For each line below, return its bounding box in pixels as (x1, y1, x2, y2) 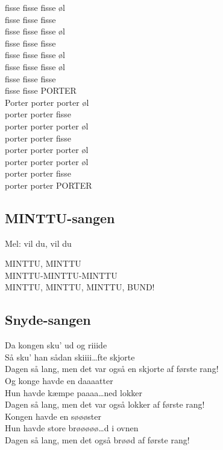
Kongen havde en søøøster (5, 409, 102, 422)
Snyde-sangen (5, 310, 91, 329)
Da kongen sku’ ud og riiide (5, 339, 107, 351)
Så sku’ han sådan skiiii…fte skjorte (5, 350, 135, 363)
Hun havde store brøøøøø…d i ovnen (5, 422, 139, 434)
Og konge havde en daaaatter (5, 374, 113, 387)
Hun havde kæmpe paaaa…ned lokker (5, 386, 142, 399)
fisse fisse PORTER (5, 84, 77, 97)
